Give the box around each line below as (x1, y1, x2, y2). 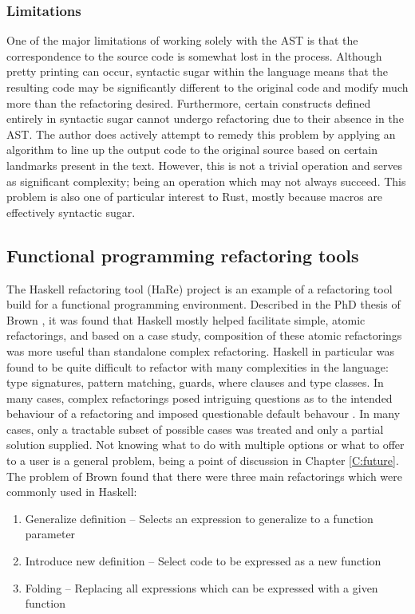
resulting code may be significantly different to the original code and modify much (6, 79, 409, 95)
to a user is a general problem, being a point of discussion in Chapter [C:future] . (6, 452, 399, 469)
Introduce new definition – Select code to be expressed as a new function (25, 553, 381, 569)
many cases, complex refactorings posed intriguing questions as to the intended (6, 389, 393, 406)
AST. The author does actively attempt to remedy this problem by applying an (6, 125, 396, 142)
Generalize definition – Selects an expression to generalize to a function (25, 510, 373, 526)
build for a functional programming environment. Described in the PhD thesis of (6, 296, 401, 313)
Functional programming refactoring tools (6, 242, 359, 267)
